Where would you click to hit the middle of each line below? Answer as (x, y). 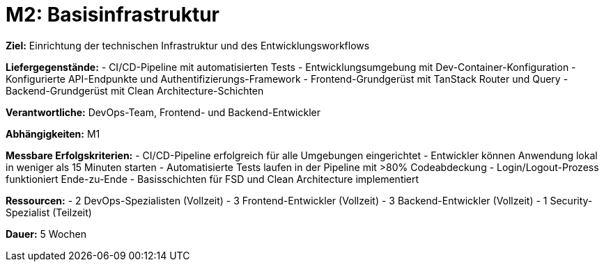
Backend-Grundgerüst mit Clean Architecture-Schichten (135, 90)
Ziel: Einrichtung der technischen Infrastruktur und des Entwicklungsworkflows (188, 45)
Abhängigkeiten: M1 (53, 133)
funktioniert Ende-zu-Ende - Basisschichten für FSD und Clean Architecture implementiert (212, 179)
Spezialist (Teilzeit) (49, 212)
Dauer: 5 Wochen (46, 234)
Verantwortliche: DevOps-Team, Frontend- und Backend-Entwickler (163, 112)
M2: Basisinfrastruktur (113, 15)
